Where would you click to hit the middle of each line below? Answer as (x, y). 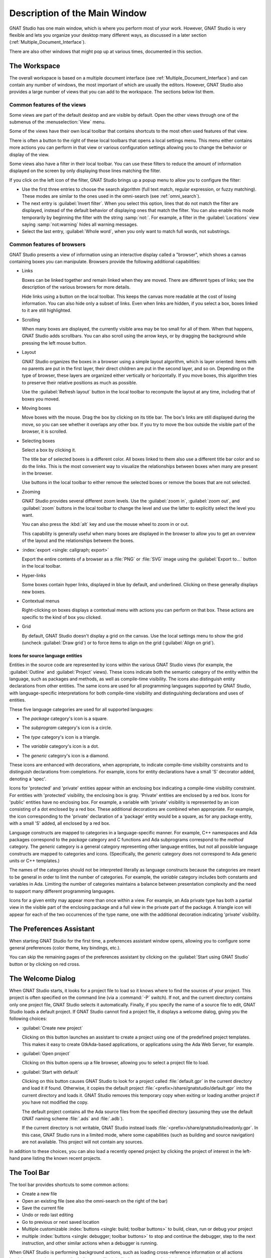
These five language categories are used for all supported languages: (81, 709)
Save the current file (43, 1208)
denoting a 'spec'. (28, 779)
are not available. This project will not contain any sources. (83, 1142)
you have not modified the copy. (55, 1103)
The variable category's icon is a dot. (60, 746)
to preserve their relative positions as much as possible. (80, 382)
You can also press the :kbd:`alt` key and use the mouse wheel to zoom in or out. (105, 524)
